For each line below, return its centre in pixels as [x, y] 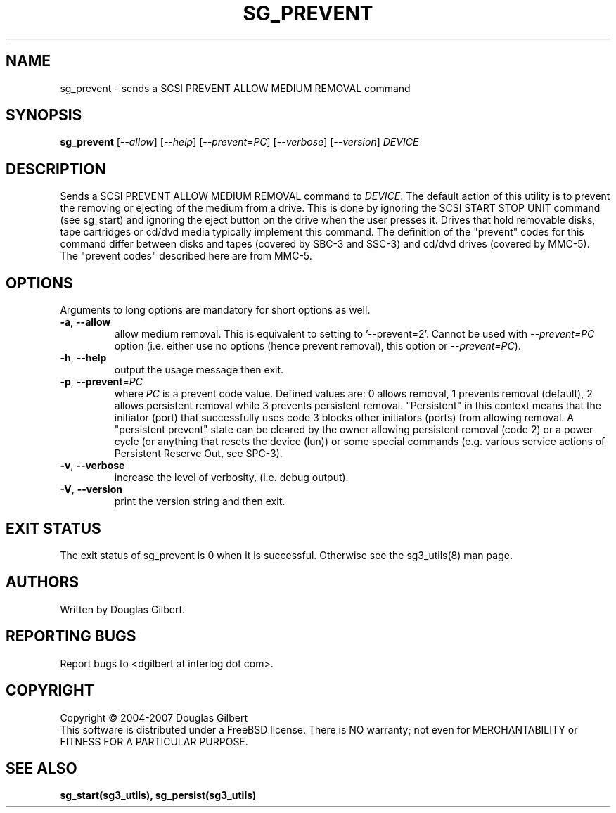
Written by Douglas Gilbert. [123, 609]
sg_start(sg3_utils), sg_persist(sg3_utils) [158, 795]
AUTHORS [43, 582]
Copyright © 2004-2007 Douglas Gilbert [154, 717]
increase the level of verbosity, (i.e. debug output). [231, 478]
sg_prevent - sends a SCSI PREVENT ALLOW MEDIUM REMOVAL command [235, 88]
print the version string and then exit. [200, 501]
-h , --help [83, 358]
